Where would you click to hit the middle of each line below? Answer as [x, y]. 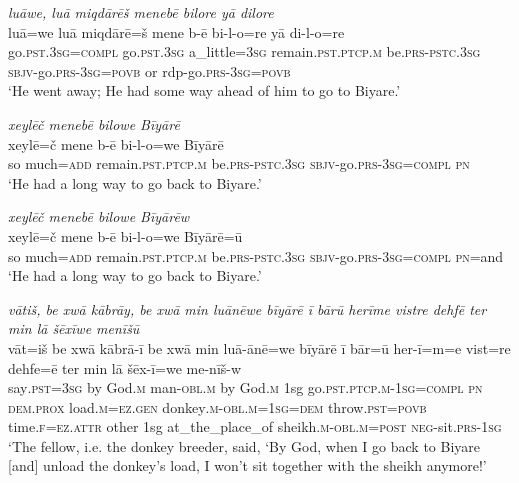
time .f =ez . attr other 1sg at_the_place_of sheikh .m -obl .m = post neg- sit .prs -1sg [255, 426]
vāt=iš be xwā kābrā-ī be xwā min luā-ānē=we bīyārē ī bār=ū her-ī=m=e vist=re [259, 347]
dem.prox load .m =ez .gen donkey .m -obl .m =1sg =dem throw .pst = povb [217, 406]
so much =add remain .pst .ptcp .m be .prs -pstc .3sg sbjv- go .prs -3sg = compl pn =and [256, 255]
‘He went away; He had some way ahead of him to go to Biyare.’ [204, 90]
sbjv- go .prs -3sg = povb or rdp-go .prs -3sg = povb [149, 70]
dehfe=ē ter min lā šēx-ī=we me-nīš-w [125, 367]
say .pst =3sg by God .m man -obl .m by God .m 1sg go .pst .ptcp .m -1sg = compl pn [245, 387]
